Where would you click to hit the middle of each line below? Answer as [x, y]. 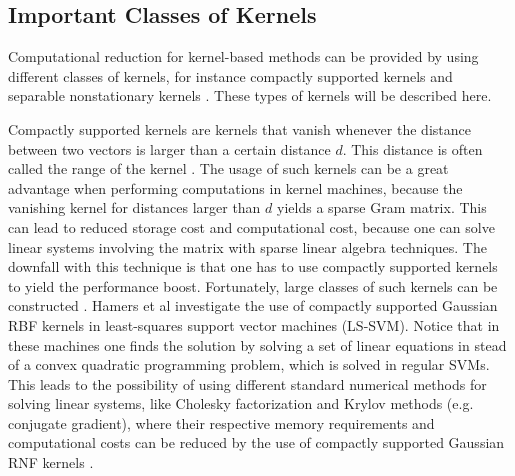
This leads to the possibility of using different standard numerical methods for [247, 383]
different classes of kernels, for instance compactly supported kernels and [230, 75]
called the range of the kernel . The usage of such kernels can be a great [228, 168]
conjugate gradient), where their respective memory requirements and [221, 422]
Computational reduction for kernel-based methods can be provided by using [243, 56]
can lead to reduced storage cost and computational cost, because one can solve [251, 226]
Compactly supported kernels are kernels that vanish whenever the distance [239, 128]
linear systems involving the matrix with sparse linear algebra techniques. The [247, 246]
